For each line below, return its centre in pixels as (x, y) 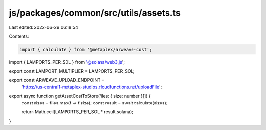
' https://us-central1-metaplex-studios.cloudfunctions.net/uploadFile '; (92, 87)
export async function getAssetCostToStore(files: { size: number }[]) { (80, 96)
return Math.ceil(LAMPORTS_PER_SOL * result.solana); (77, 112)
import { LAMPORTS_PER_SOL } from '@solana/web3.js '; (67, 62)
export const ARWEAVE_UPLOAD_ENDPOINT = (57, 80)
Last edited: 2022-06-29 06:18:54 (44, 27)
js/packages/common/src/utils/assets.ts (95, 13)
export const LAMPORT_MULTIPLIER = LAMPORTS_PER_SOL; (72, 71)
